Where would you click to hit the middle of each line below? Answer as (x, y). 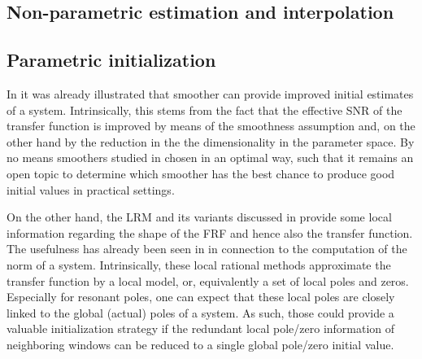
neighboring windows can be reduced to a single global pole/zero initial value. (200, 344)
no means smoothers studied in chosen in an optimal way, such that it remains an (210, 158)
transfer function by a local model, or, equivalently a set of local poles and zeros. (208, 280)
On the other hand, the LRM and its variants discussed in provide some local (199, 217)
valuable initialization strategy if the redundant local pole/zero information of (201, 328)
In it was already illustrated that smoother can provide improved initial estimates (210, 93)
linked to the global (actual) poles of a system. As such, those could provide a (200, 312)
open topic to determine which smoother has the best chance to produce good (201, 173)
